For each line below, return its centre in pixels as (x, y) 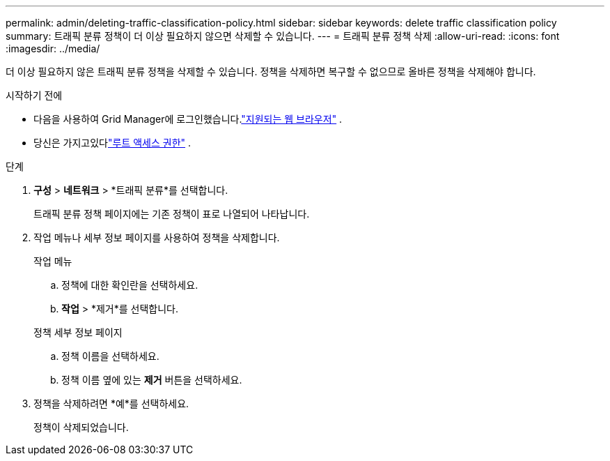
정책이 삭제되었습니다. (81, 427)
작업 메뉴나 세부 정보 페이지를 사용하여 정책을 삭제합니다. (157, 237)
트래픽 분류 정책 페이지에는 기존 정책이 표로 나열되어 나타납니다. (172, 214)
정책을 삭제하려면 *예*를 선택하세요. (111, 403)
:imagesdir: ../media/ (53, 48)
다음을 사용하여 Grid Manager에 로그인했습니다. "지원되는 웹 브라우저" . (188, 119)
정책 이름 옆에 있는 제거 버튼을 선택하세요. (152, 380)
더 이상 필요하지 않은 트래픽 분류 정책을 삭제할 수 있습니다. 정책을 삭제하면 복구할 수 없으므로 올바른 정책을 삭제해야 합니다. (271, 71)
